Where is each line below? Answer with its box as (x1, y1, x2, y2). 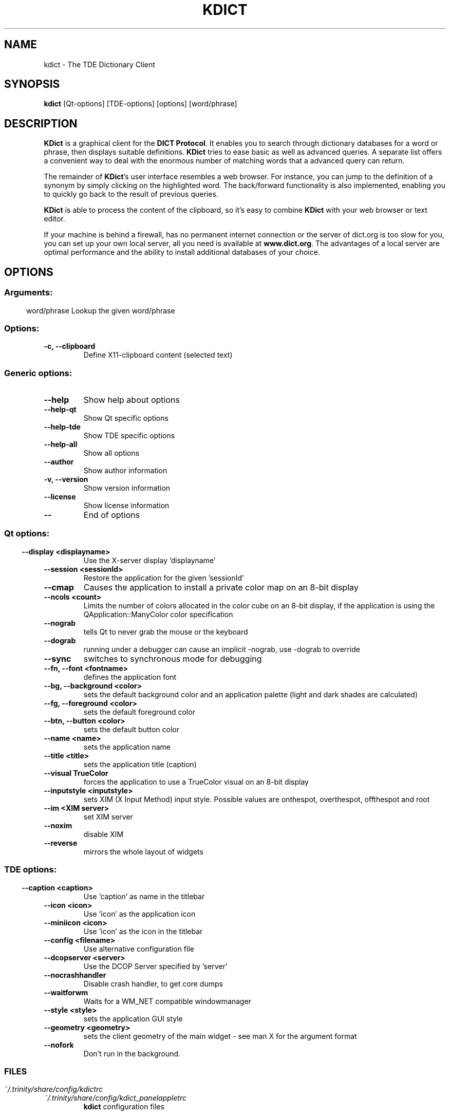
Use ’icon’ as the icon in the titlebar (83, 926, 203, 936)
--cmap (44, 582, 74, 592)
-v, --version (44, 475, 88, 484)
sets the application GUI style (83, 1014, 183, 1023)
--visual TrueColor (44, 768, 108, 777)
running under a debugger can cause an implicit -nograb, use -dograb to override (83, 644, 360, 654)
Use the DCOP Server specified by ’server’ (83, 961, 228, 971)
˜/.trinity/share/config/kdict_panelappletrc (44, 1093, 186, 1103)
